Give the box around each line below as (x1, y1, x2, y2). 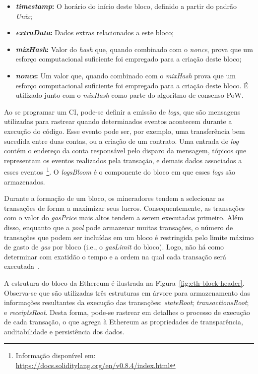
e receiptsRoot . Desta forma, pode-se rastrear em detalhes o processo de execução (4, 307, 250, 317)
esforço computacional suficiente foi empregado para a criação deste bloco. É (15, 80, 249, 90)
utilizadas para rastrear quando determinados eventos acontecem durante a (4, 116, 232, 126)
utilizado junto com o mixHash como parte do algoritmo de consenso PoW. (15, 90, 244, 100)
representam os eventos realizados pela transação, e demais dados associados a (4, 155, 242, 165)
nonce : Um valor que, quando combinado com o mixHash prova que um (15, 70, 236, 80)
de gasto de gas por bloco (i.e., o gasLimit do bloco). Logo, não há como (4, 242, 224, 252)
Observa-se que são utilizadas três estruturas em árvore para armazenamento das (4, 287, 250, 298)
